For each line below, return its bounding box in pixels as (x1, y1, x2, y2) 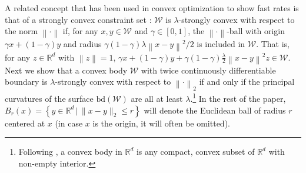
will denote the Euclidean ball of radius (144, 104, 286, 116)
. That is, (256, 38, 290, 50)
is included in (197, 38, 245, 50)
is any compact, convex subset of (136, 145, 255, 158)
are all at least (131, 92, 183, 104)
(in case (55, 117, 83, 129)
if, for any (62, 25, 98, 37)
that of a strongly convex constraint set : (5, 13, 152, 25)
